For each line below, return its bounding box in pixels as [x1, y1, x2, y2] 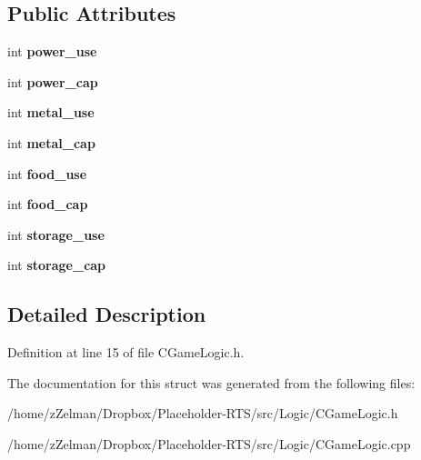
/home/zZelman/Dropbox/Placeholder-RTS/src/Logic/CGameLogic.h [7, 404, 398, 423]
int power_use [7, 42, 97, 61]
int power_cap [7, 72, 98, 91]
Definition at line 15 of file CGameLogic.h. [7, 343, 245, 362]
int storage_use [7, 225, 105, 244]
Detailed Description [7, 300, 206, 328]
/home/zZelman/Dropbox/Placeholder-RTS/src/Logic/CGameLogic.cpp [7, 434, 411, 453]
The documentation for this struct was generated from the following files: [7, 373, 416, 392]
